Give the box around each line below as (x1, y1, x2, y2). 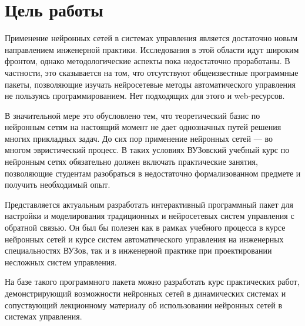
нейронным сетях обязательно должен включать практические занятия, (5, 155, 258, 168)
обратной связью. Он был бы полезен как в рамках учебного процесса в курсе (5, 221, 286, 234)
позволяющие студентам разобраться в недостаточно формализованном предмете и (5, 167, 301, 179)
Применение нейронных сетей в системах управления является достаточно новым (5, 32, 298, 44)
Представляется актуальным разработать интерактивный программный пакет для (5, 198, 293, 210)
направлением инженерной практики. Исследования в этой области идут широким (5, 43, 299, 55)
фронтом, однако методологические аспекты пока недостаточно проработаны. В (5, 55, 290, 67)
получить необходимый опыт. (5, 178, 110, 191)
